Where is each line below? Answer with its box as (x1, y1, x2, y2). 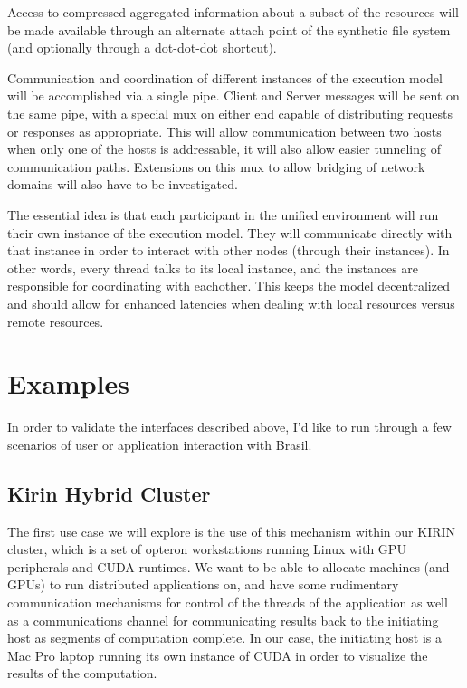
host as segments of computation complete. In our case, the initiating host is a (7, 628, 443, 647)
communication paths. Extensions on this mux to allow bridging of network (7, 157, 425, 176)
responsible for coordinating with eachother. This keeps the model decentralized (7, 276, 450, 295)
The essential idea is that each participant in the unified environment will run (7, 205, 439, 224)
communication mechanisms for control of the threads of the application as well (7, 592, 448, 611)
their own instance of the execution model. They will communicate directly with (7, 223, 453, 242)
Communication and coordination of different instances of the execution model (7, 68, 443, 87)
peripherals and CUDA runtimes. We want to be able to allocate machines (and (7, 557, 450, 576)
